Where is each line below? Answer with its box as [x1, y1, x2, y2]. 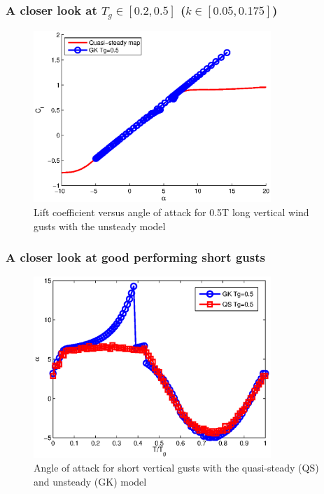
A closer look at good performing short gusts [6, 248, 265, 266]
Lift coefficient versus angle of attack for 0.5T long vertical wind [34, 205, 309, 220]
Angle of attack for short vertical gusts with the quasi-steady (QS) [34, 460, 319, 475]
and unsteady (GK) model [34, 474, 147, 488]
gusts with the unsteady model [34, 218, 166, 233]
